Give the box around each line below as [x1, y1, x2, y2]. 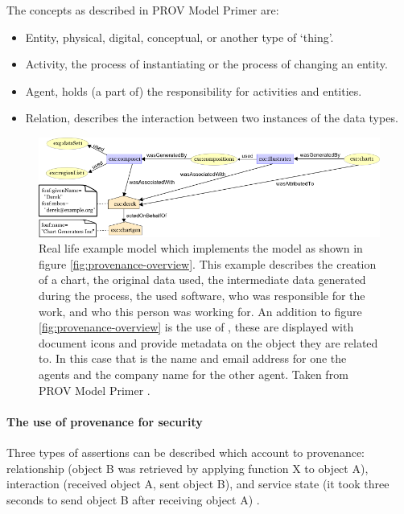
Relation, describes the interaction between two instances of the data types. [25, 109, 398, 126]
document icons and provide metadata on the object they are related [39, 334, 378, 351]
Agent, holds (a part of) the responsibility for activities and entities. [25, 82, 362, 99]
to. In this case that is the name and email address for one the [39, 350, 347, 367]
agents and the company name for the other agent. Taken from [39, 365, 348, 382]
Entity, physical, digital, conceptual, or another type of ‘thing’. [25, 28, 334, 45]
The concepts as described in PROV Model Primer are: [6, 2, 279, 18]
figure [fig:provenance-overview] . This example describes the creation [39, 255, 377, 272]
